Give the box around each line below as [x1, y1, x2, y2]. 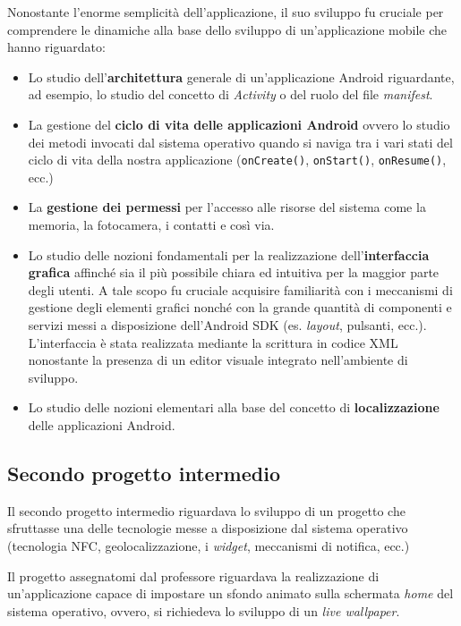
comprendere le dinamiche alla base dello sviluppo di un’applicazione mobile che [7, 20, 448, 38]
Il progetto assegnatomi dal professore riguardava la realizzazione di [7, 566, 380, 585]
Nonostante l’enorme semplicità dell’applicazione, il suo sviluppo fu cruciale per [7, 3, 444, 21]
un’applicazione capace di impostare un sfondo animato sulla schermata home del [7, 584, 454, 603]
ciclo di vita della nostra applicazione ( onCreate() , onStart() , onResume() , [28, 150, 447, 169]
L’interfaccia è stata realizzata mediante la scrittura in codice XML [28, 333, 398, 351]
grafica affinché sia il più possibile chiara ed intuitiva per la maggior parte [28, 263, 440, 282]
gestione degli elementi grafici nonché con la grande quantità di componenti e [28, 298, 452, 317]
